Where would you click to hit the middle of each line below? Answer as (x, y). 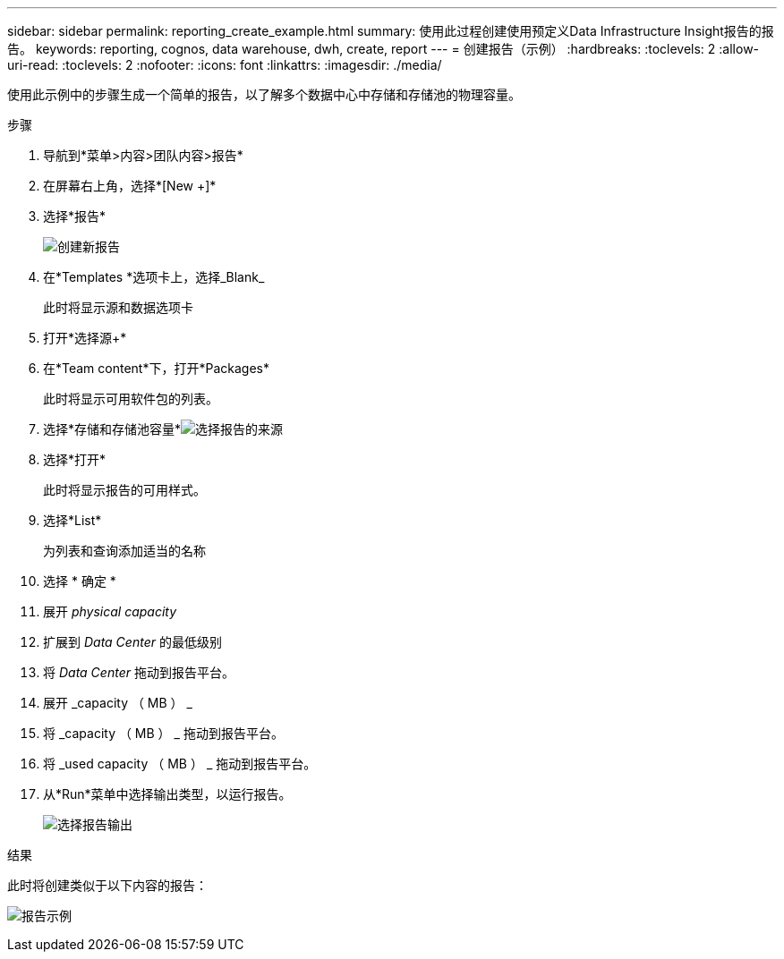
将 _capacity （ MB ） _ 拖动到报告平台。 (163, 733)
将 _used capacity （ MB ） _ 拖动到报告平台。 (180, 764)
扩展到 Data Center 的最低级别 (132, 642)
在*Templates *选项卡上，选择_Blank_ (154, 277)
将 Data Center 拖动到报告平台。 (139, 672)
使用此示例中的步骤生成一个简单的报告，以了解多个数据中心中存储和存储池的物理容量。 (264, 94)
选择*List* (72, 520)
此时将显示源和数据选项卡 (118, 307)
